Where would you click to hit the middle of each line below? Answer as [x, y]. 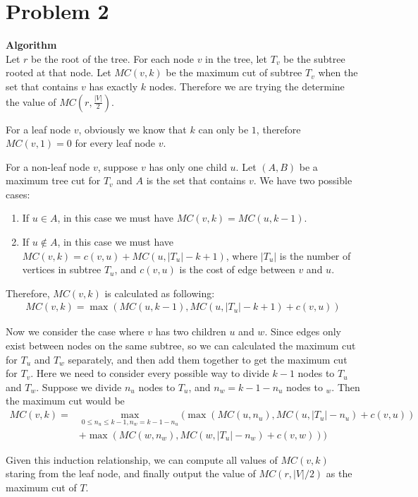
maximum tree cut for [53, 180]
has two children [191, 331]
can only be [223, 129]
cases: [18, 194]
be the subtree [314, 58]
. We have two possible [303, 180]
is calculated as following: [160, 293]
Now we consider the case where [75, 331]
